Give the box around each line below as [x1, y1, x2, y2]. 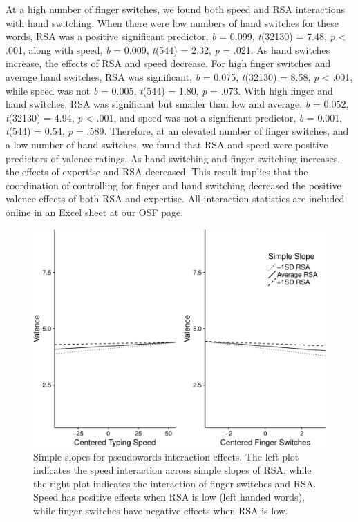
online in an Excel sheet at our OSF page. [6, 204, 184, 219]
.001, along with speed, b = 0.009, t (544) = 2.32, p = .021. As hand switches [6, 42, 330, 57]
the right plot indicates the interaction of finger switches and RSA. [33, 476, 317, 490]
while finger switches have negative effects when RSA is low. [33, 503, 288, 517]
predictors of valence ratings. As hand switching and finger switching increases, [6, 151, 341, 165]
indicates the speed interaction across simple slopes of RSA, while [33, 463, 312, 477]
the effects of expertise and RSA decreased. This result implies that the [6, 164, 308, 179]
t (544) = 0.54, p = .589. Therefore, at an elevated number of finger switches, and [6, 124, 349, 138]
